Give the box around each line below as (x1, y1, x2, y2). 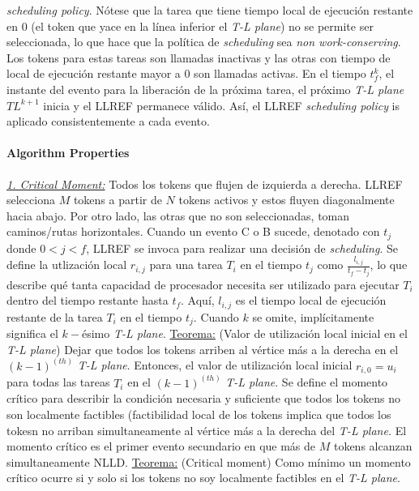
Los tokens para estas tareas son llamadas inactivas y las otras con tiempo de (6, 49, 391, 66)
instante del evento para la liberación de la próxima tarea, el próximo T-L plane (6, 80, 404, 97)
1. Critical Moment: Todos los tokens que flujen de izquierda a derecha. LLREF (6, 175, 403, 192)
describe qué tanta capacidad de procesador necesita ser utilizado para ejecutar (6, 275, 400, 292)
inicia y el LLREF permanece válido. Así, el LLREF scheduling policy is (43, 96, 400, 113)
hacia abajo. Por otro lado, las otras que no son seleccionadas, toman (6, 207, 350, 224)
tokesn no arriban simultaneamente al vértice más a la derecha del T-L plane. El (6, 421, 407, 438)
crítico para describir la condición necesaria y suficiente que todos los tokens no (6, 390, 400, 407)
